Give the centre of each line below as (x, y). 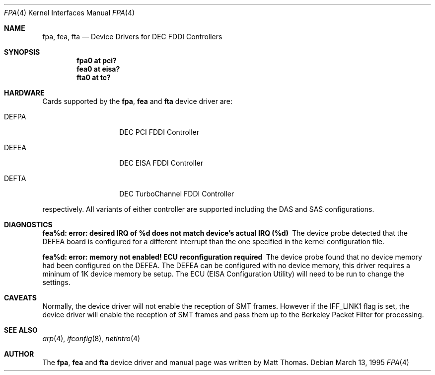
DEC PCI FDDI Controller (159, 132)
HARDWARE (24, 93)
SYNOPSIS (22, 52)
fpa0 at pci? (97, 60)
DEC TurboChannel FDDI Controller (177, 194)
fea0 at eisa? (98, 69)
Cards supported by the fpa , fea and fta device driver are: (137, 101)
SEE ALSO (21, 330)
